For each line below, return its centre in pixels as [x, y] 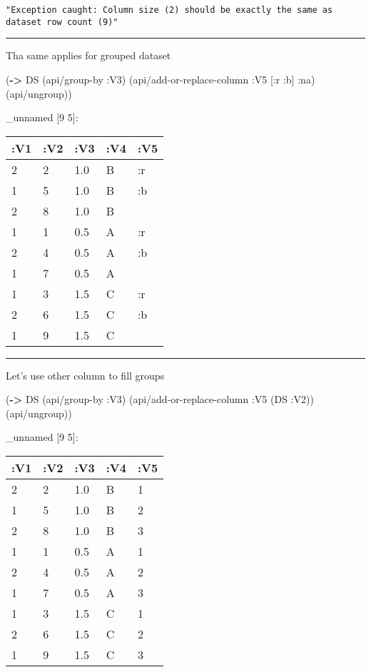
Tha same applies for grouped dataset [88, 55]
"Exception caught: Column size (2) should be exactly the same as [169, 10]
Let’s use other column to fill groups [85, 375]
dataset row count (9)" [62, 22]
